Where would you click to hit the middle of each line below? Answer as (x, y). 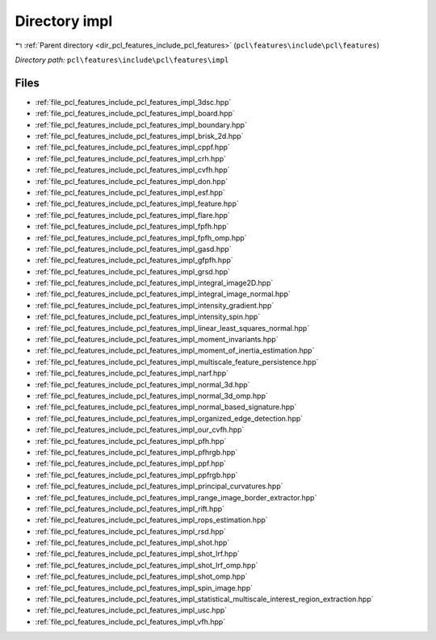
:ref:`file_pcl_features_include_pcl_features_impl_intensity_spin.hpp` (148, 317)
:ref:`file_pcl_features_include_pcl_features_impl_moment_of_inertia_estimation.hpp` (175, 350)
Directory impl (64, 21)
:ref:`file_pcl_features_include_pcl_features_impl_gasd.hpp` (133, 249)
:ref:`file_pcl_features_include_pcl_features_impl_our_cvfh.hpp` (140, 430)
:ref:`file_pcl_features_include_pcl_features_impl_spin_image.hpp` (144, 588)
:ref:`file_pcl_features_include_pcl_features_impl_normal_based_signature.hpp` (166, 407)
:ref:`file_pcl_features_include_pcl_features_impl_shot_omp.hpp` (141, 576)
